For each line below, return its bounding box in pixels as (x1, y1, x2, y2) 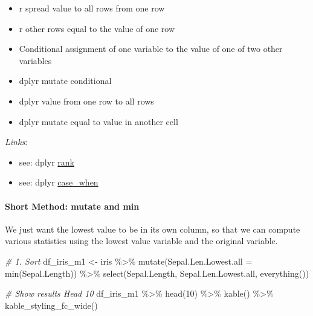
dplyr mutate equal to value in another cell (19, 115, 178, 127)
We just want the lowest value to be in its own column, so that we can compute (5, 222, 300, 235)
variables (19, 54, 52, 66)
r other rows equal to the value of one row (19, 22, 175, 34)
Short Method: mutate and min (5, 199, 140, 212)
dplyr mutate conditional (19, 74, 112, 87)
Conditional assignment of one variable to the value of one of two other (19, 42, 283, 55)
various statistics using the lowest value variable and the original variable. (5, 234, 278, 247)
